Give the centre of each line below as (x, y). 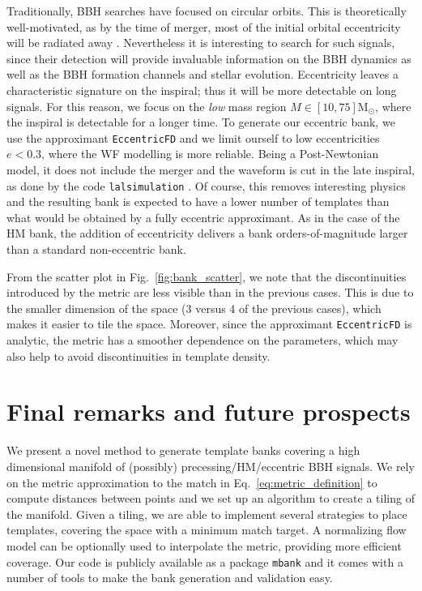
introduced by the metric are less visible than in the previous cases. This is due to (210, 292)
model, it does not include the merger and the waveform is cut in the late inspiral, (211, 169)
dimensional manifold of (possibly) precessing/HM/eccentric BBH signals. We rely (211, 466)
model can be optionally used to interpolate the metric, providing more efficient (204, 545)
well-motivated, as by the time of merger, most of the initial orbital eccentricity (204, 26)
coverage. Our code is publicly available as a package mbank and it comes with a (205, 561)
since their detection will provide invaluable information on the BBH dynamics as (209, 58)
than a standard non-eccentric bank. (96, 249)
